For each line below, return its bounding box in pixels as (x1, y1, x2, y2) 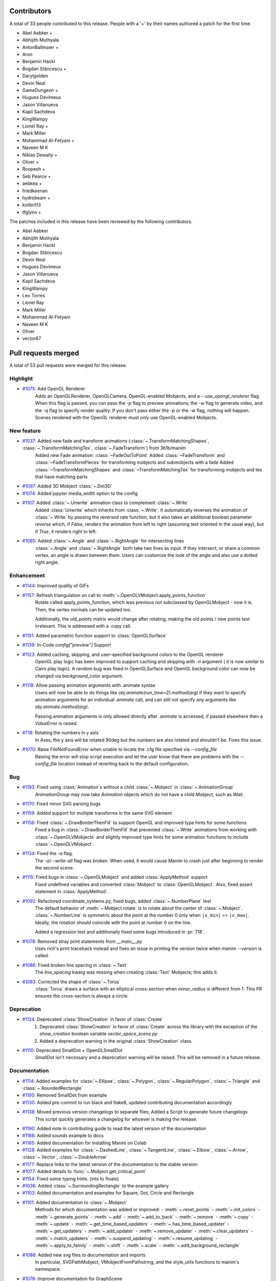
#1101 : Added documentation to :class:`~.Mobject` (22, 1199, 128, 1205)
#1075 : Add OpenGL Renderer (22, 386, 85, 392)
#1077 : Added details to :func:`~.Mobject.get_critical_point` (22, 1168, 147, 1174)
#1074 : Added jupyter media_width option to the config (22, 490, 138, 497)
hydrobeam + (22, 195, 51, 201)
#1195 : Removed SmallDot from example (22, 1092, 107, 1099)
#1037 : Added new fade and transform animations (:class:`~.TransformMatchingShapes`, (22, 438, 210, 444)
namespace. (35, 1266, 61, 1272)
